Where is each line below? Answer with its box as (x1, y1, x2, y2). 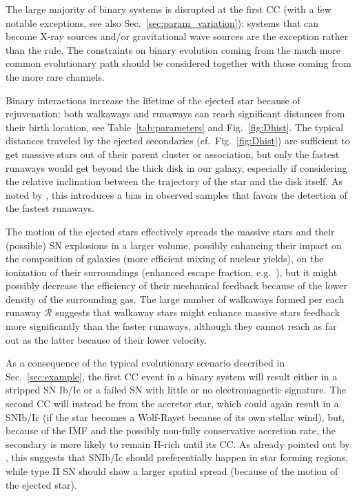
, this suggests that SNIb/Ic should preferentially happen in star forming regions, (6, 450, 348, 465)
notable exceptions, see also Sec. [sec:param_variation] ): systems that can (6, 15, 319, 30)
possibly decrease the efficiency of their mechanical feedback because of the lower (6, 278, 347, 293)
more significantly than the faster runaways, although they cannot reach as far (6, 319, 337, 333)
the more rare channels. (6, 69, 105, 84)
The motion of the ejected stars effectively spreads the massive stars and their (6, 224, 335, 238)
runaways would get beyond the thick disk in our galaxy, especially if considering (6, 160, 347, 175)
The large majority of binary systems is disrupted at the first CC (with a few (6, 2, 331, 16)
